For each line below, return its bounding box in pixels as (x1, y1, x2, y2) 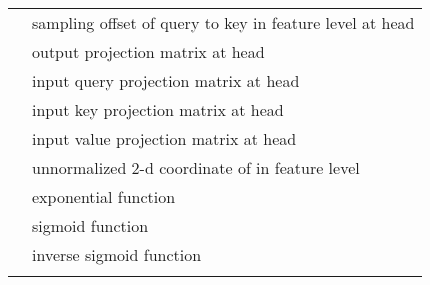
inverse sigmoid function (32, 243, 202, 266)
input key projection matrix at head (32, 98, 284, 121)
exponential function (32, 185, 176, 208)
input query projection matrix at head (32, 69, 300, 92)
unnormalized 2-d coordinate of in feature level (32, 156, 360, 179)
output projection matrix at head (32, 40, 265, 63)
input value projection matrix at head (32, 127, 297, 150)
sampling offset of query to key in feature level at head (32, 11, 415, 34)
